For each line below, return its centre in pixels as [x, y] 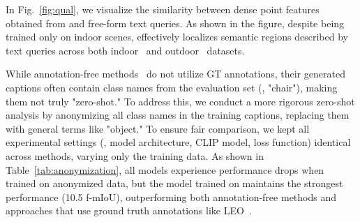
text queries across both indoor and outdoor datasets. [125, 50]
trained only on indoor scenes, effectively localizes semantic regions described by [177, 37]
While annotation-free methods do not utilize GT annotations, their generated [175, 74]
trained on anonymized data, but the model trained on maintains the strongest [174, 183]
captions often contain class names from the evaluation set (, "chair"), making [172, 87]
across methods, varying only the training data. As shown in [135, 155]
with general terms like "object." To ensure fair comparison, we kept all [158, 128]
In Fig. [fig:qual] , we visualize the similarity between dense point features [163, 9]
